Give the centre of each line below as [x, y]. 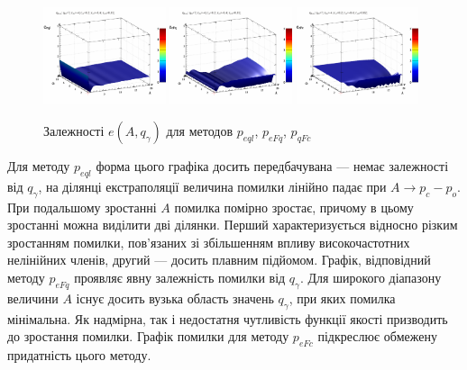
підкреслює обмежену [377, 336]
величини [33, 298]
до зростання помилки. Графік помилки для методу [148, 336]
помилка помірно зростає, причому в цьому [294, 207]
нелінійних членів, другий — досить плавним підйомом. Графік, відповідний [219, 260]
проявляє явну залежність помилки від [180, 277]
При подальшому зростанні [82, 207]
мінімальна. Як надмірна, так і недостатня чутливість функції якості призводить [228, 318]
